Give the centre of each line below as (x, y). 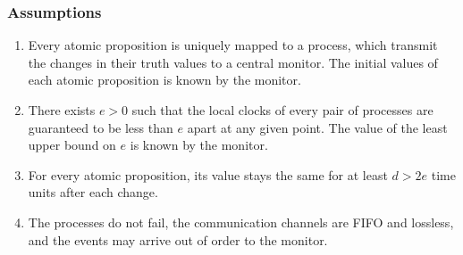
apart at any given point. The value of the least (317, 127)
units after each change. (93, 192)
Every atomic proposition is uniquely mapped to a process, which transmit (233, 45)
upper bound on (72, 145)
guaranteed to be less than (101, 127)
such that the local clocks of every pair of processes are (282, 110)
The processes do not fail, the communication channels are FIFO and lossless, (241, 222)
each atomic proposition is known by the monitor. (164, 80)
